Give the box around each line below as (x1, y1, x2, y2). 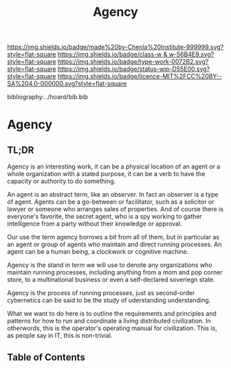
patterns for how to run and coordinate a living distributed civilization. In (7, 317, 211, 325)
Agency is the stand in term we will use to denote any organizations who (7, 261, 212, 269)
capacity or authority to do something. (7, 177, 116, 186)
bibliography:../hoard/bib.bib (7, 93, 88, 101)
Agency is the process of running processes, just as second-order (7, 289, 195, 297)
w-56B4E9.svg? (168, 50, 214, 58)
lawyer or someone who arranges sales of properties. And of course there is (7, 205, 223, 213)
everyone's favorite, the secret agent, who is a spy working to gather (7, 213, 203, 221)
